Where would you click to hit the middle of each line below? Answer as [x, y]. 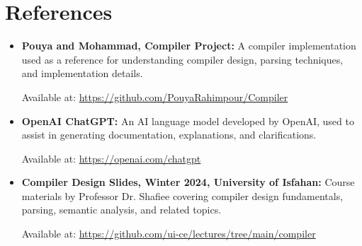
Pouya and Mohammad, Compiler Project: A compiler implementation [189, 46]
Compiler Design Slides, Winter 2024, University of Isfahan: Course [188, 182]
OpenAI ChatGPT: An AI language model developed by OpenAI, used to [188, 121]
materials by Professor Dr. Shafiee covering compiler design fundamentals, [182, 195]
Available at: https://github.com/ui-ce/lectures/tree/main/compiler [169, 234]
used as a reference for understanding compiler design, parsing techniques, [182, 59]
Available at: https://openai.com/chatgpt [111, 158]
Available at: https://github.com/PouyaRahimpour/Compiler [155, 96]
